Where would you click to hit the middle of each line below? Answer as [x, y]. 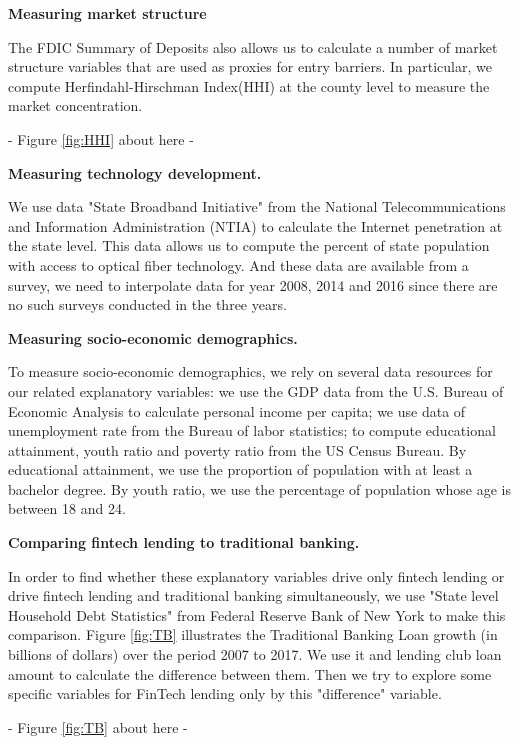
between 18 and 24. [67, 508]
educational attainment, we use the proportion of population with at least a [240, 469]
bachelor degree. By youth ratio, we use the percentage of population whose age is [259, 488]
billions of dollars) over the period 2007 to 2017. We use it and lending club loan [255, 654]
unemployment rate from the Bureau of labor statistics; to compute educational [252, 430]
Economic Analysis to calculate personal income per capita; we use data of [237, 410]
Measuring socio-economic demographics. [153, 337]
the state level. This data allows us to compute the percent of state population [249, 245]
